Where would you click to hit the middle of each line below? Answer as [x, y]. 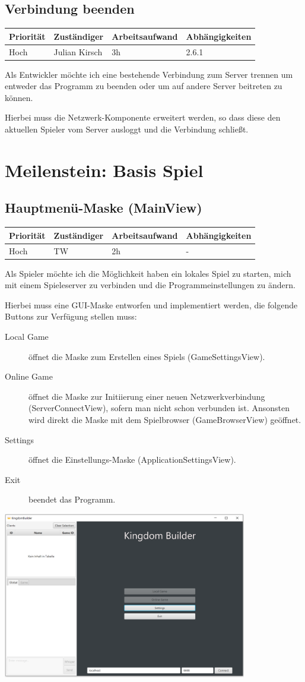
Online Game [29, 376]
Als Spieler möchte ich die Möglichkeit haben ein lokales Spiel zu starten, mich [148, 273]
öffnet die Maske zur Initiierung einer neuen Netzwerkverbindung [147, 396]
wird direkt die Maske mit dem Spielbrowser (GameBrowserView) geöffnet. [165, 419]
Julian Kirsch [78, 51]
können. [19, 97]
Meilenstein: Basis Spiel [104, 170]
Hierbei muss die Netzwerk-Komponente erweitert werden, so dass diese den [143, 117]
